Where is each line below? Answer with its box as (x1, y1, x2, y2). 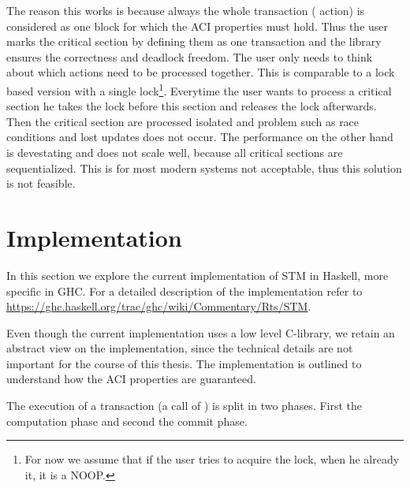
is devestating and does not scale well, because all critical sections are (6, 144, 343, 160)
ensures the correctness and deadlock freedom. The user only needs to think (6, 48, 373, 65)
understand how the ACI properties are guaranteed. (6, 371, 256, 387)
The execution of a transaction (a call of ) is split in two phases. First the (6, 397, 363, 414)
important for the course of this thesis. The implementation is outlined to (6, 355, 362, 371)
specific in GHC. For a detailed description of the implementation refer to (6, 282, 363, 299)
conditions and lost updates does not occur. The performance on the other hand (6, 129, 393, 145)
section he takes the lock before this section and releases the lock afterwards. (6, 98, 377, 114)
